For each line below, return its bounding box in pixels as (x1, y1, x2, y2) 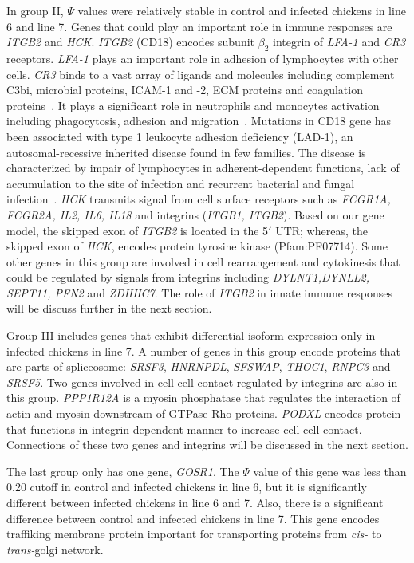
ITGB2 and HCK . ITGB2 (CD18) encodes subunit (6, 33, 255, 50)
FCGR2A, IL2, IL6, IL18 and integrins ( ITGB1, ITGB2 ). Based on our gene (6, 206, 384, 222)
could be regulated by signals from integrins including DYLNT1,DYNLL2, (6, 269, 369, 285)
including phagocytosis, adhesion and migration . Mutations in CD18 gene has (6, 112, 392, 129)
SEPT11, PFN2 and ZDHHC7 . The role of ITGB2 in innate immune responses (6, 284, 393, 301)
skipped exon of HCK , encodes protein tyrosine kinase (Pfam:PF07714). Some (6, 238, 388, 254)
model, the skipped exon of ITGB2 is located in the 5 (6, 222, 269, 238)
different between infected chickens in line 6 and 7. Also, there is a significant (6, 494, 384, 511)
